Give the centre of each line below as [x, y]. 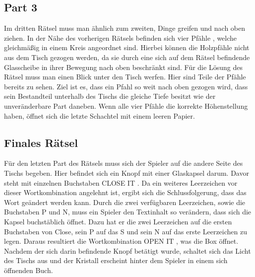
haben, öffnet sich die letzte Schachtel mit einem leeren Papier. [99, 115]
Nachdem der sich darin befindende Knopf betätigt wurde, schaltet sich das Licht [127, 250]
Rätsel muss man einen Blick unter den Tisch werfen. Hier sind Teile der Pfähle [125, 77]
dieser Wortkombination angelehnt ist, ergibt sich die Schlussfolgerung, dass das [125, 192]
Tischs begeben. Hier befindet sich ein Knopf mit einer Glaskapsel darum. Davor [127, 173]
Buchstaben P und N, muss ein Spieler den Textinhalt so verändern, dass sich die [128, 212]
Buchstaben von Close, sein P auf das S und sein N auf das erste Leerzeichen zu [126, 231]
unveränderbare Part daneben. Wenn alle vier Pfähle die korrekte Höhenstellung [126, 105]
